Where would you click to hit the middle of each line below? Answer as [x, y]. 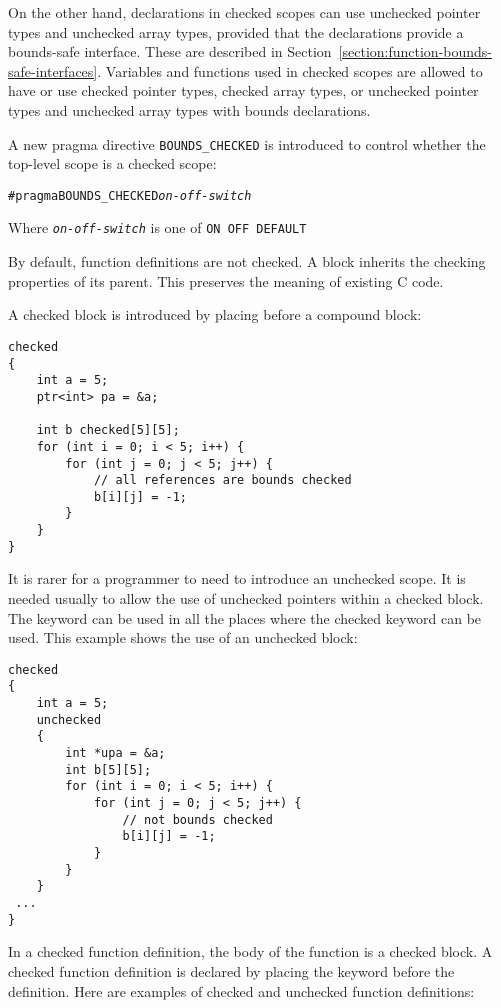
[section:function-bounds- [415, 51]
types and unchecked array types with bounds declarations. [189, 109]
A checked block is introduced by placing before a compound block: [215, 314]
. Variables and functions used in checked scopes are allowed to [290, 70]
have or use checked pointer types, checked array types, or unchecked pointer [243, 90]
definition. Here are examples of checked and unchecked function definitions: [241, 990]
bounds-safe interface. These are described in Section [170, 51]
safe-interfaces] [53, 70]
